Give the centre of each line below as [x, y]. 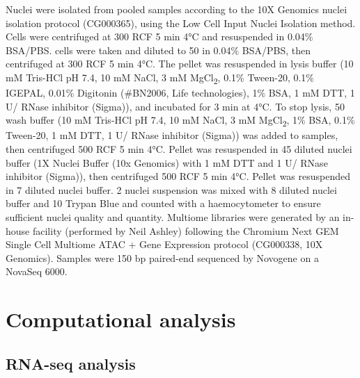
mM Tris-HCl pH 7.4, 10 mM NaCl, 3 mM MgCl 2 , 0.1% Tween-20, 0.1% [160, 78]
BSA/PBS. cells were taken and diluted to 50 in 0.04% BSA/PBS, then [158, 50]
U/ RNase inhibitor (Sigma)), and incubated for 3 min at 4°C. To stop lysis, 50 [175, 106]
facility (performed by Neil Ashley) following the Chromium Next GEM [186, 230]
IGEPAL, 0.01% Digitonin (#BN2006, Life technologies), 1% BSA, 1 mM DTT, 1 [180, 93]
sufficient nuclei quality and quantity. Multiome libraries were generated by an [173, 216]
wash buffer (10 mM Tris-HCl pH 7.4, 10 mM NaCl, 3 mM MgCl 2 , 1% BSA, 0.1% [180, 121]
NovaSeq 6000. [37, 271]
